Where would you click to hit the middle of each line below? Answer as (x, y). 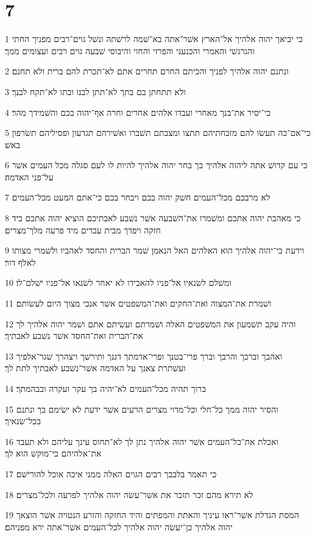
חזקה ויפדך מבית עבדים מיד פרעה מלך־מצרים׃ (83, 229)
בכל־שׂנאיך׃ (23, 421)
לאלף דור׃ (20, 262)
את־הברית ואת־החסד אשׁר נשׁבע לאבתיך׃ (74, 336)
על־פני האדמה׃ (29, 176)
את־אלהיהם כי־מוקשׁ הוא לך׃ (53, 453)
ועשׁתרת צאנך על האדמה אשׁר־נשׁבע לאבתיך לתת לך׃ (95, 368)
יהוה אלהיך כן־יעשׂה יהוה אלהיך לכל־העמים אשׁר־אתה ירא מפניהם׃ (119, 526)
